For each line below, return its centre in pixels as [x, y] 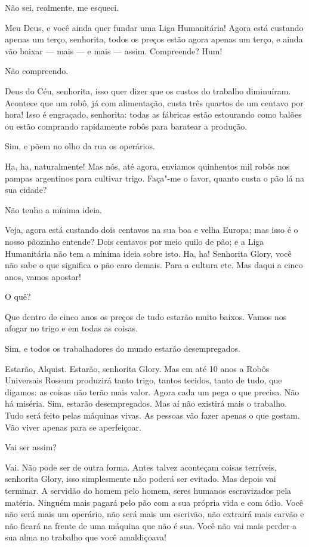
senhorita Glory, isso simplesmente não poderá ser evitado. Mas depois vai [140, 479]
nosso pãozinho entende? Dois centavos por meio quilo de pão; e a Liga [135, 241]
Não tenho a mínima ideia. [53, 209]
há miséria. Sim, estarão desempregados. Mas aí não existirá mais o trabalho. [146, 403]
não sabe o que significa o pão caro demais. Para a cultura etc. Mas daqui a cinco [154, 265]
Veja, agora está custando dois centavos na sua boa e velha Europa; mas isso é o [152, 230]
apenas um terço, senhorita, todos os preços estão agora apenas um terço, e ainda [154, 39]
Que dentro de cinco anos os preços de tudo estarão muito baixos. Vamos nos [146, 316]
